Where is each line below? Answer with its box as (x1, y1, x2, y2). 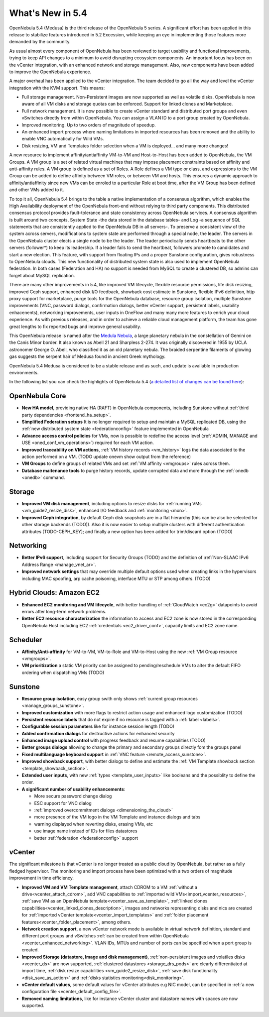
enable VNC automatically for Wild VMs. (21, 136, 104, 142)
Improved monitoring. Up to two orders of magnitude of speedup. (21, 122, 156, 128)
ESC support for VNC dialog (34, 800, 92, 806)
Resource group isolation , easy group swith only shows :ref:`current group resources (21, 695, 198, 701)
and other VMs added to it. (9, 187, 64, 193)
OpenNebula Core (9, 392, 66, 400)
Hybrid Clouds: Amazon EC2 (9, 588, 100, 597)
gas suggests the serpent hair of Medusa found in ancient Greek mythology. (9, 353, 166, 359)
